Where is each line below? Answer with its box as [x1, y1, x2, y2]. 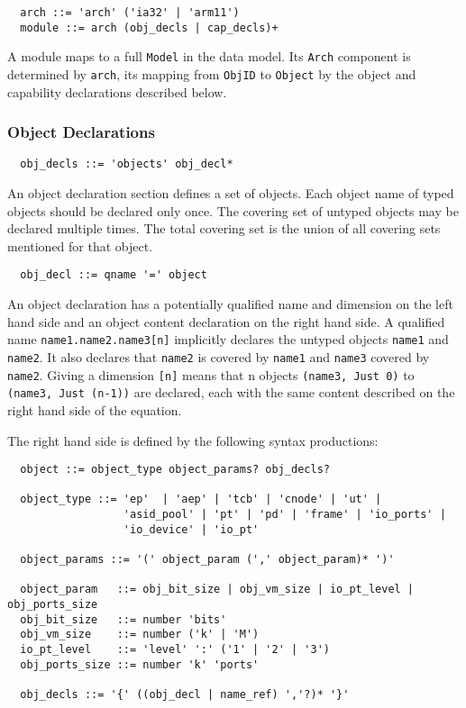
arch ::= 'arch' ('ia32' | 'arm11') [20, 6, 240, 19]
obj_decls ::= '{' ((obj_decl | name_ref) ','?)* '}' [20, 687, 350, 701]
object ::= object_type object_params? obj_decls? [20, 463, 330, 477]
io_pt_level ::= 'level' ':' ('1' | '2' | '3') [20, 643, 330, 656]
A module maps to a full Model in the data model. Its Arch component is [7, 47, 411, 66]
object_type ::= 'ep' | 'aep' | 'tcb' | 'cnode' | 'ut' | [20, 493, 382, 506]
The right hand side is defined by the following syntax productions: [7, 431, 379, 449]
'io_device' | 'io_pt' [123, 522, 260, 536]
